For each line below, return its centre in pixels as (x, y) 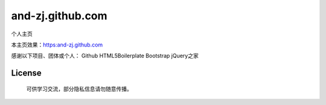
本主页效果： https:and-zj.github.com (57, 45)
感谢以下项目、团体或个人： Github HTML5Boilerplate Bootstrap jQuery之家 (105, 56)
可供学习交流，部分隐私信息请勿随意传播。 (79, 89)
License (26, 73)
